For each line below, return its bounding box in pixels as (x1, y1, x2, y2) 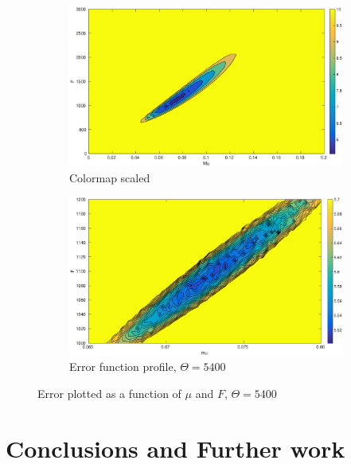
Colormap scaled (69, 169, 150, 185)
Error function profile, (69, 358, 177, 375)
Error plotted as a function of (37, 384, 181, 401)
